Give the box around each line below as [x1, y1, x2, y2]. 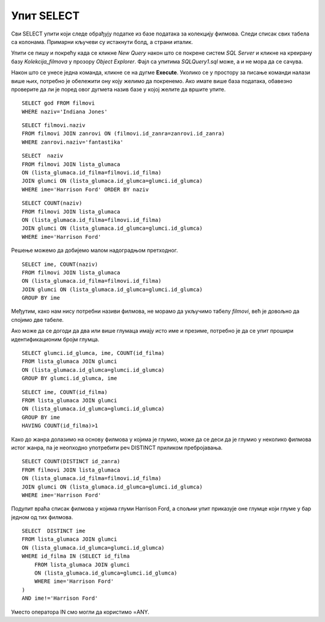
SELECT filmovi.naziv [22, 122, 85, 129]
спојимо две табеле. [11, 316, 64, 323]
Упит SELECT [11, 9, 80, 22]
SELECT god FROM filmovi [22, 100, 95, 106]
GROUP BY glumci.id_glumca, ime [22, 375, 117, 382]
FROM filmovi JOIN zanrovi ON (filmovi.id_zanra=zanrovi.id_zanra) [22, 130, 225, 137]
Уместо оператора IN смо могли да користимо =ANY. [11, 608, 150, 615]
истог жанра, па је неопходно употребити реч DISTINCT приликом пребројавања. [11, 444, 223, 451]
